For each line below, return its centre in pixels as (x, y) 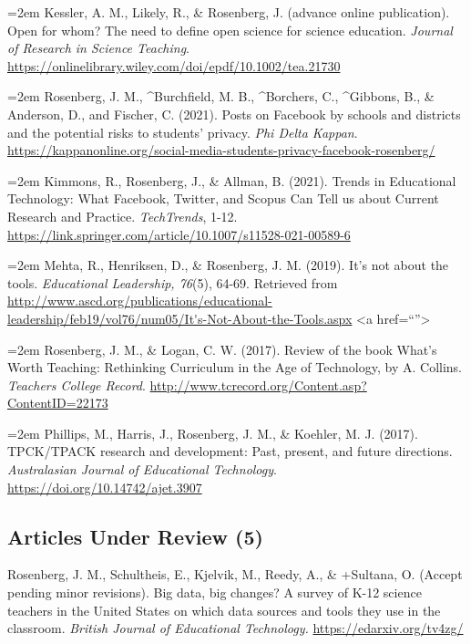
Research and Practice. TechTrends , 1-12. (123, 216)
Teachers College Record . (77, 384)
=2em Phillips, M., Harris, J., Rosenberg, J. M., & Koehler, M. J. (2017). (213, 433)
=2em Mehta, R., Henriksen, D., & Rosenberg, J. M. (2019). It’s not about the (228, 265)
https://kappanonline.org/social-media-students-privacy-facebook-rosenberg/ (221, 150)
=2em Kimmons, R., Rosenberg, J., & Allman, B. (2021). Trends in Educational (232, 180)
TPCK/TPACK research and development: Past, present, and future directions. (230, 451)
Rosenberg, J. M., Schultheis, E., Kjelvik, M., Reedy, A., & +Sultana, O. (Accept (235, 574)
